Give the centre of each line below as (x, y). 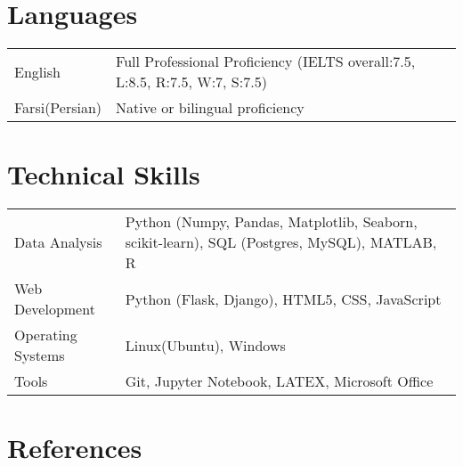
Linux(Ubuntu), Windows (205, 345)
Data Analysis (58, 242)
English (37, 71)
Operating (46, 335)
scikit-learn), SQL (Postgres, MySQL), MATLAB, (281, 242)
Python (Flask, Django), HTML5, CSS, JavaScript (283, 298)
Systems (40, 356)
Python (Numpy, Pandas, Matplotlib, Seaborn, (271, 222)
